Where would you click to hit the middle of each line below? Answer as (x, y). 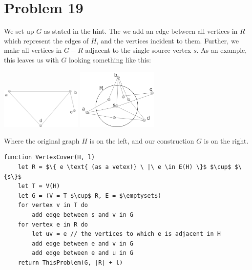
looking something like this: (110, 59)
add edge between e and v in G (83, 243)
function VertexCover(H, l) (50, 157)
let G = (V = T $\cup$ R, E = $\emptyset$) (90, 196)
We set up (19, 31)
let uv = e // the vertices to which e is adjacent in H (126, 234)
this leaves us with (31, 59)
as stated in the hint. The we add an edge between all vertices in (141, 31)
